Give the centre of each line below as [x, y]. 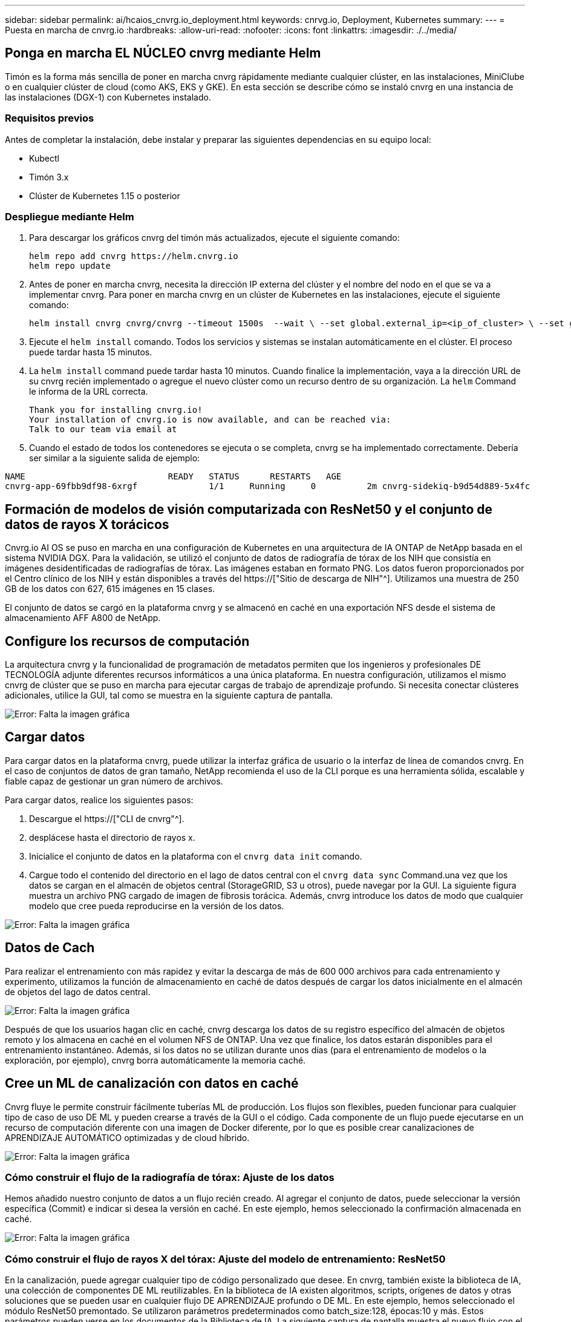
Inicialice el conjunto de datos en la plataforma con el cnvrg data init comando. [196, 856]
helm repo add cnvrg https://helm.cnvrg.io [134, 256]
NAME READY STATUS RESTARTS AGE [173, 477]
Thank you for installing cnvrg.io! [116, 410]
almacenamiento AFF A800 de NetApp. [83, 618]
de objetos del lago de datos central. [78, 991]
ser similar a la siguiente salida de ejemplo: [115, 458]
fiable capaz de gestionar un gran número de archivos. [114, 781]
